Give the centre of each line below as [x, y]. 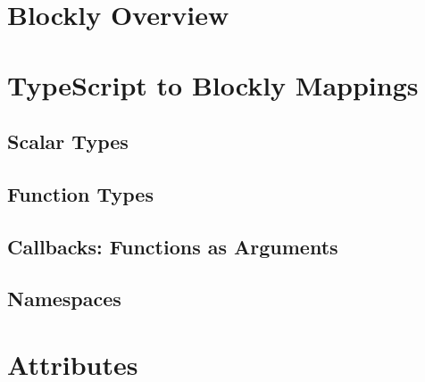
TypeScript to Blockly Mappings [213, 84]
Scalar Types [68, 141]
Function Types [80, 193]
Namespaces [64, 299]
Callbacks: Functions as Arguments [173, 246]
